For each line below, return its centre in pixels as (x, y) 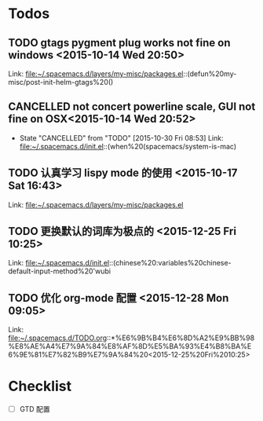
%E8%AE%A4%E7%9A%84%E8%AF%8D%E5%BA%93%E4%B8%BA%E (130, 346)
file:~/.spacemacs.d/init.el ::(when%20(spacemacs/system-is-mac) (128, 146)
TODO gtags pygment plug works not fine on (119, 43)
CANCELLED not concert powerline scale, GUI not (132, 107)
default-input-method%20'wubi (60, 271)
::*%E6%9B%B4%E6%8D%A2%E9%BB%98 (181, 338)
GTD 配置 (35, 409)
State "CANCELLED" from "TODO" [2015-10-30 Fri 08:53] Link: (121, 137)
